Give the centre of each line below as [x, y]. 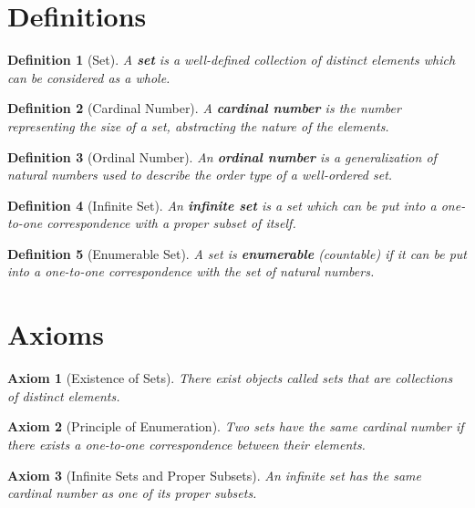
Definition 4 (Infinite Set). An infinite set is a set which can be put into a [222, 205]
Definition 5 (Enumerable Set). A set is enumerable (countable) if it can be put [237, 253]
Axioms [56, 334]
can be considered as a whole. [89, 77]
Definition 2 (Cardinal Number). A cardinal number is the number [204, 108]
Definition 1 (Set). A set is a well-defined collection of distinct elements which [232, 60]
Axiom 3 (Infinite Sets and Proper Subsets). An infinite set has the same [214, 475]
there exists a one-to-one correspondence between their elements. [186, 444]
